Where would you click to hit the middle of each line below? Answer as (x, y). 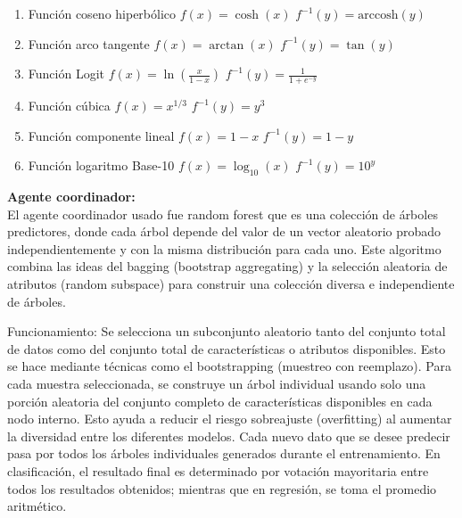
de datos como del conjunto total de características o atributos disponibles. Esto (227, 348)
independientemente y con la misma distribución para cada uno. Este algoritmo (224, 248)
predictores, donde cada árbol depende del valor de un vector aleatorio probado (224, 231)
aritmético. (37, 506)
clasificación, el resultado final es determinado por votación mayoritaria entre (218, 470)
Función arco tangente (89, 43)
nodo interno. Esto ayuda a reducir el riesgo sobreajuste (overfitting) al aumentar (230, 419)
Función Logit (66, 74)
